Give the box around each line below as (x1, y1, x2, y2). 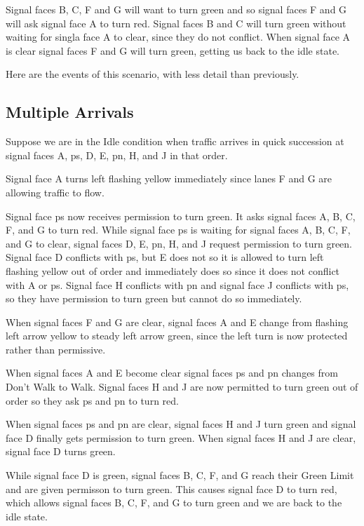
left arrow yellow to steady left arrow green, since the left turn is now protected (6, 328, 348, 343)
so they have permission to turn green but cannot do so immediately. (6, 291, 302, 306)
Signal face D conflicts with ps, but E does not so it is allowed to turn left (6, 250, 324, 264)
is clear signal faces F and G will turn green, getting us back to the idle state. (6, 43, 339, 58)
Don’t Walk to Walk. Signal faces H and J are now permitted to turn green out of (6, 379, 358, 394)
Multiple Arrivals (6, 101, 134, 123)
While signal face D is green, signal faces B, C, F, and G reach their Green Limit (6, 468, 354, 483)
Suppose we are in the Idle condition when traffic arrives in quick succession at (6, 134, 344, 149)
